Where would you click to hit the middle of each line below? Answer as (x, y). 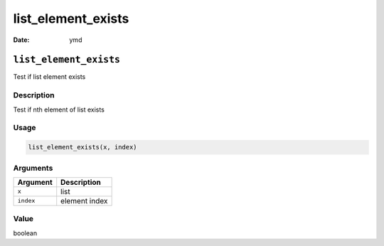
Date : (21, 40)
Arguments (33, 168)
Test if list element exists (49, 77)
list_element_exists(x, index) (83, 147)
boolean (25, 233)
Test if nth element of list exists (59, 109)
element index (84, 200)
